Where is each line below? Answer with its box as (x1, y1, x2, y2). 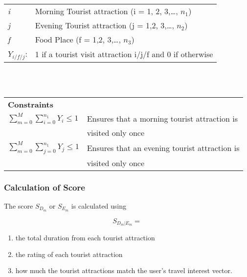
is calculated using (71, 200, 127, 211)
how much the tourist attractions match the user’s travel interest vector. (15, 265, 232, 276)
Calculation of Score (4, 181, 85, 193)
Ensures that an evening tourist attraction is (87, 142, 240, 153)
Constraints (8, 99, 53, 110)
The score (4, 200, 33, 211)
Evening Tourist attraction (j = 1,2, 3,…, (35, 20, 174, 31)
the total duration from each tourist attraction (15, 233, 155, 243)
